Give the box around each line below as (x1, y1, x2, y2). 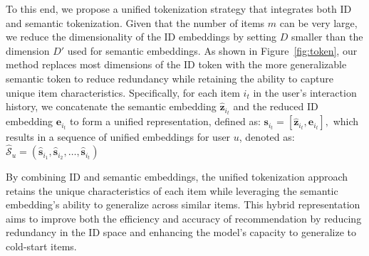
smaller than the (291, 29, 363, 44)
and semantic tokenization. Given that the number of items (6, 15, 265, 30)
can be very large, (279, 15, 358, 30)
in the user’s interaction (253, 85, 357, 100)
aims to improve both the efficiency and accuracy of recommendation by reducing (6, 210, 362, 225)
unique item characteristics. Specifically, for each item (6, 85, 240, 100)
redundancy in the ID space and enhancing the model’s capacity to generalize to (6, 225, 356, 240)
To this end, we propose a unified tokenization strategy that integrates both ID (6, 1, 352, 16)
